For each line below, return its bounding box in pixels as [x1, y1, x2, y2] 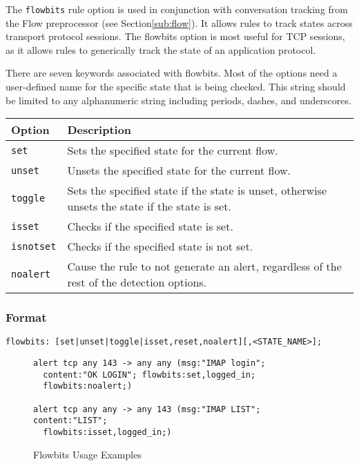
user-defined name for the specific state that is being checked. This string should [6, 79, 346, 94]
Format [6, 309, 47, 326]
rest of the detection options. [67, 274, 207, 291]
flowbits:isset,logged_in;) [43, 427, 172, 438]
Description [67, 122, 132, 138]
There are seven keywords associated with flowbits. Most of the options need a [6, 66, 338, 80]
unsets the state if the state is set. [67, 198, 231, 215]
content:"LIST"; [33, 416, 108, 426]
